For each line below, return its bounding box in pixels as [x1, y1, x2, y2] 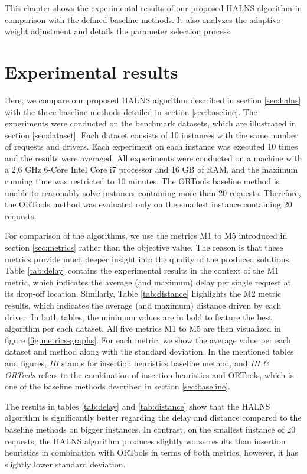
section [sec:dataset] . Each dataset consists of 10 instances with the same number [5, 128, 298, 141]
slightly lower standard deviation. [5, 457, 126, 470]
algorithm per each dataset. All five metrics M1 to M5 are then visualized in [5, 322, 281, 335]
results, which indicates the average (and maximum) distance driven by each [5, 299, 282, 311]
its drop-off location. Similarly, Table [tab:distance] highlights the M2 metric [5, 287, 282, 300]
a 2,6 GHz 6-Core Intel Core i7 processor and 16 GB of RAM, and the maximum [5, 163, 298, 176]
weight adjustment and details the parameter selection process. [5, 25, 233, 37]
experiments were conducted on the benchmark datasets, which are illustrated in [5, 117, 296, 129]
